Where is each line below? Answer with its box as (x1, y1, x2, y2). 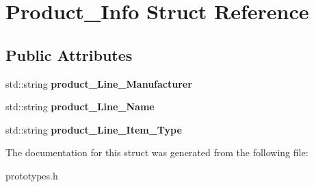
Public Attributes (5, 44, 133, 65)
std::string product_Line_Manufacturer (5, 76, 192, 90)
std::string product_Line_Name (5, 99, 155, 114)
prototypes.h (5, 168, 58, 182)
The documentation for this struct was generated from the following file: (5, 145, 309, 160)
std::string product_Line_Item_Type (5, 122, 182, 136)
